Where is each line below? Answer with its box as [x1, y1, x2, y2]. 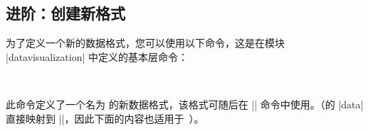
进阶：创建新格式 [6, 2, 125, 24]
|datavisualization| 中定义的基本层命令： [6, 49, 188, 64]
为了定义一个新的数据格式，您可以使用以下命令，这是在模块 [6, 35, 285, 50]
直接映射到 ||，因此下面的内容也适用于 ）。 [6, 110, 204, 125]
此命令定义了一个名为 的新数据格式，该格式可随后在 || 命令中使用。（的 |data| [6, 96, 364, 111]
